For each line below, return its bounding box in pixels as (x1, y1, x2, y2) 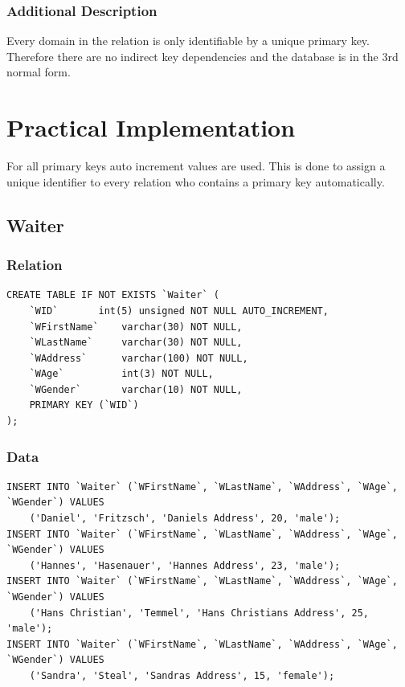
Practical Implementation (6, 111, 296, 144)
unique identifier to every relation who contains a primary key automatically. (6, 173, 385, 190)
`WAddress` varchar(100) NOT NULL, (29, 352, 248, 364)
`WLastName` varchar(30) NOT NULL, (29, 337, 243, 349)
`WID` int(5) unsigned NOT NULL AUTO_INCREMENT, (29, 305, 329, 317)
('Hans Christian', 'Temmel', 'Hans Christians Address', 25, (29, 607, 370, 619)
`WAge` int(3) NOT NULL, (29, 368, 214, 380)
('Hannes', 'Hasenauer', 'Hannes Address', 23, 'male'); (29, 559, 341, 571)
